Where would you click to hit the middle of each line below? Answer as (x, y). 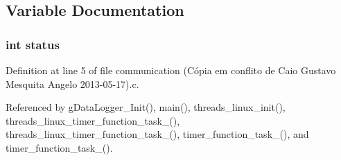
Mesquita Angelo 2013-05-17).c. (72, 83)
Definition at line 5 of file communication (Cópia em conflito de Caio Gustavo (171, 70)
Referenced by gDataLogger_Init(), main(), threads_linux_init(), (146, 107)
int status (33, 44)
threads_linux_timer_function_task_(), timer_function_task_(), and (157, 134)
